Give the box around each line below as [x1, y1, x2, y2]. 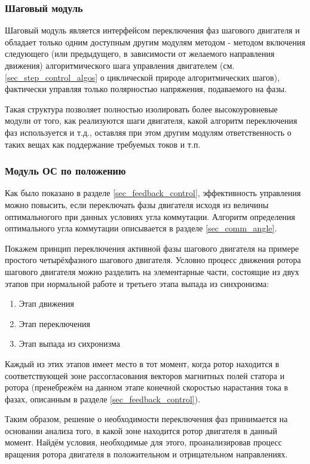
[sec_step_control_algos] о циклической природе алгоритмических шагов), [5, 71, 280, 83]
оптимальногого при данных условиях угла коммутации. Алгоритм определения [5, 210, 296, 222]
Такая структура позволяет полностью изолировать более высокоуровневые [5, 102, 278, 115]
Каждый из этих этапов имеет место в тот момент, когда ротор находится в [5, 357, 280, 370]
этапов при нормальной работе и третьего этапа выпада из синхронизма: [5, 277, 269, 289]
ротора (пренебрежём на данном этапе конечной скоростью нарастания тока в [5, 381, 288, 393]
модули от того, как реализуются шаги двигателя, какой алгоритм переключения [5, 114, 297, 127]
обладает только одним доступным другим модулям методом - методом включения [5, 35, 305, 48]
